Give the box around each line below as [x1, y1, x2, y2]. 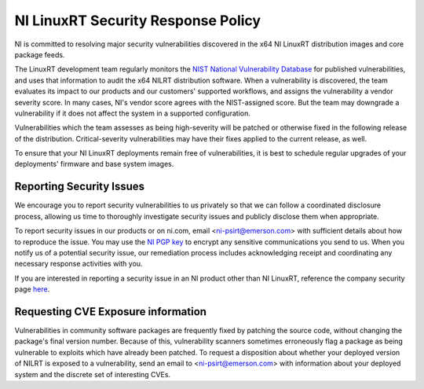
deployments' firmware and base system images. [14, 160, 174, 169]
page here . [14, 284, 50, 294]
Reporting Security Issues [14, 180, 145, 193]
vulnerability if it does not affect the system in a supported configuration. [14, 108, 251, 118]
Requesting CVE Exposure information [14, 305, 207, 318]
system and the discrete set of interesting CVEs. [14, 369, 171, 379]
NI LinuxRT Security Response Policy [14, 12, 261, 29]
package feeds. [14, 50, 65, 59]
